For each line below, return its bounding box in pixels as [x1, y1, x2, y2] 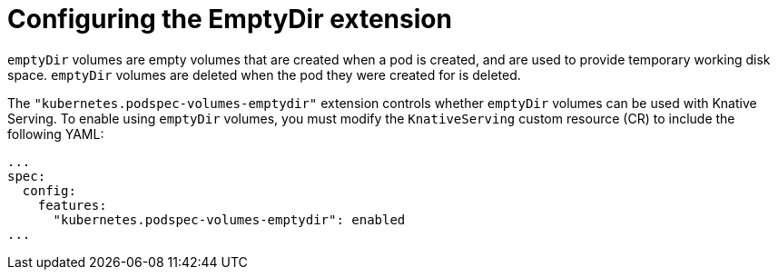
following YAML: [7, 125, 104, 142]
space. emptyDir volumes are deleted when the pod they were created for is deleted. [7, 66, 521, 83]
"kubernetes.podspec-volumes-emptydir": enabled [53, 212, 406, 227]
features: [37, 197, 107, 213]
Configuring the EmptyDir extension [7, 4, 452, 35]
